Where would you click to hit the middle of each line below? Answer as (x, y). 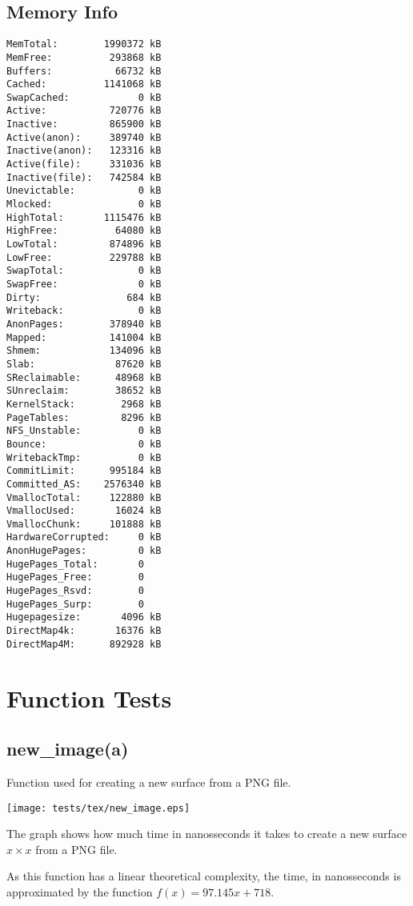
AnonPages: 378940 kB (84, 324)
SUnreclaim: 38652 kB (84, 391)
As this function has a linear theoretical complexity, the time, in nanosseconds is (204, 876)
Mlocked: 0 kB (84, 204)
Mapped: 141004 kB (84, 337)
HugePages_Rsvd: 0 (75, 591)
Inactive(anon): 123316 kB (84, 151)
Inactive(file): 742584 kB (84, 177)
